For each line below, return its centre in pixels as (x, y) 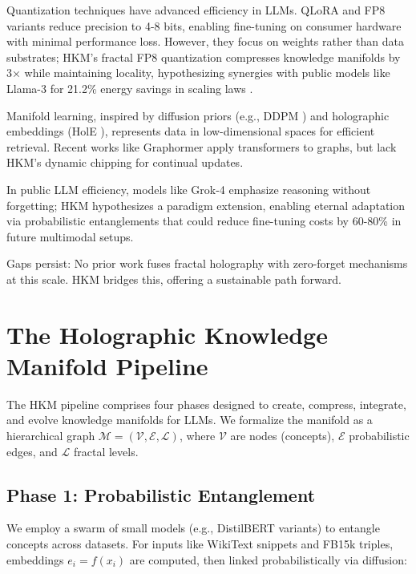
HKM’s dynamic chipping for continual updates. (125, 162)
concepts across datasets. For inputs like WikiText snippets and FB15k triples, (200, 543)
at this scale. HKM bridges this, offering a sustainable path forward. (174, 279)
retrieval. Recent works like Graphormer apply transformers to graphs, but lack (202, 146)
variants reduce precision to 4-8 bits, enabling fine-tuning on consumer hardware (204, 25)
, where (197, 435)
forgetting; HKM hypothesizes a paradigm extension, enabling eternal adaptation (206, 205)
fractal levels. (106, 451)
